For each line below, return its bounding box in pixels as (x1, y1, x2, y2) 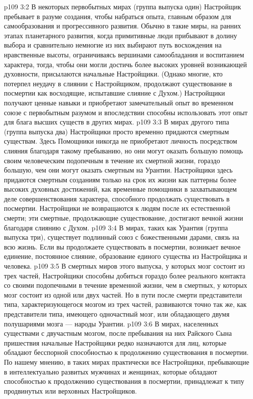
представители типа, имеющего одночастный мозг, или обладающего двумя (4, 309, 229, 319)
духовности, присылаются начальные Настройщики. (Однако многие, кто (4, 69, 223, 79)
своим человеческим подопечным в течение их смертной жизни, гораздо (4, 155, 220, 165)
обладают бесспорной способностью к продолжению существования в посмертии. (4, 347, 249, 357)
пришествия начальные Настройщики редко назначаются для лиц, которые (4, 337, 227, 348)
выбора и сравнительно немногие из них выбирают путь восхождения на (4, 40, 222, 50)
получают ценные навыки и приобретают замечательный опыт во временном (4, 97, 233, 107)
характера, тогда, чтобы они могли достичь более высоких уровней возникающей (4, 59, 247, 69)
